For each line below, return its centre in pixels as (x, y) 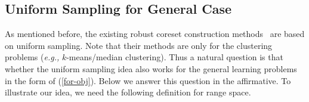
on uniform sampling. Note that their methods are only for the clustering (139, 45)
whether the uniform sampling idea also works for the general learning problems (151, 68)
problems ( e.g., (32, 57)
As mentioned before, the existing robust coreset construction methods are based (155, 34)
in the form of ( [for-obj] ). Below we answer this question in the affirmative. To (148, 80)
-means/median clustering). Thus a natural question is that (175, 57)
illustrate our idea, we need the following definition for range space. (128, 92)
